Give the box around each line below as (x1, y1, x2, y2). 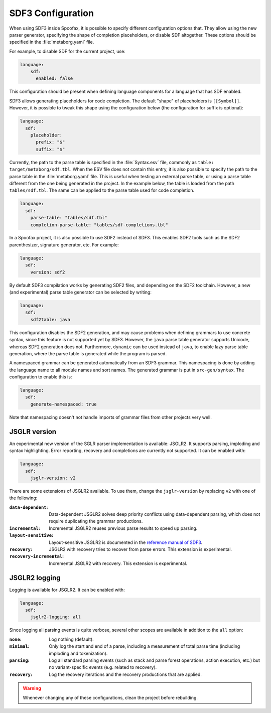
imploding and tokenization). (49, 650, 108, 656)
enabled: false (36, 76, 73, 81)
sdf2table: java (30, 317, 70, 322)
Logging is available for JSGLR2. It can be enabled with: (9, 587, 125, 593)
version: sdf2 (30, 269, 65, 275)
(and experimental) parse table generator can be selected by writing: (9, 289, 152, 296)
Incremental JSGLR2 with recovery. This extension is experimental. (49, 560, 188, 566)
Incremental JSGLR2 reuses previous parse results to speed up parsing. (49, 525, 198, 531)
